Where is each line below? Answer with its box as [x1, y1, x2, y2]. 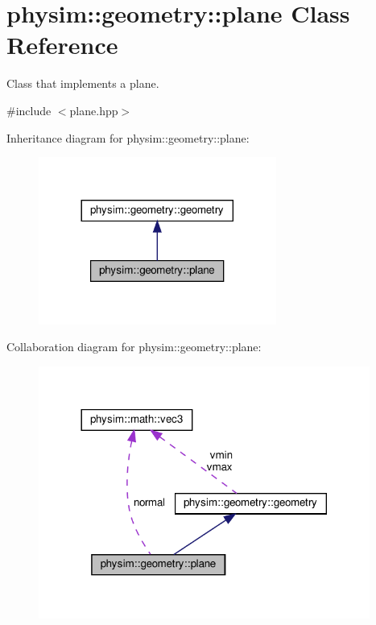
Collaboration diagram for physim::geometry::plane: [6, 338, 262, 355]
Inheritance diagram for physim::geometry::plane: [6, 129, 250, 146]
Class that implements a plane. [6, 75, 159, 92]
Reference [6, 28, 118, 61]
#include [6, 101, 52, 118]
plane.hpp [69, 101, 118, 118]
